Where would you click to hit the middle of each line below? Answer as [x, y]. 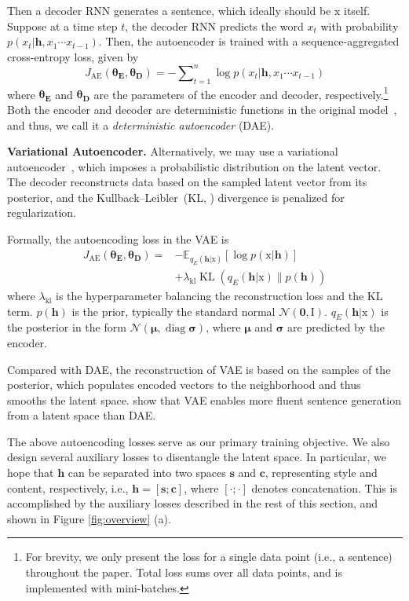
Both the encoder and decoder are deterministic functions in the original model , [202, 109]
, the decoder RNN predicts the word [214, 26]
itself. [357, 10]
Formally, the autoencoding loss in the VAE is [118, 239]
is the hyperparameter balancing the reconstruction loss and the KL [219, 295]
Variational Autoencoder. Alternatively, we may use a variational [173, 151]
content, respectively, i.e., [68, 487]
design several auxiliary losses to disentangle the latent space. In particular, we [197, 457]
